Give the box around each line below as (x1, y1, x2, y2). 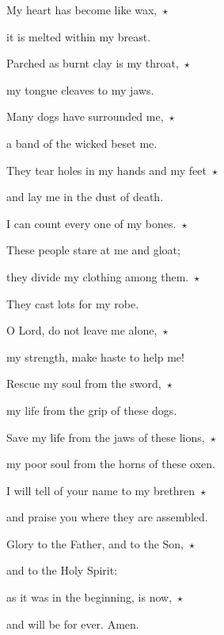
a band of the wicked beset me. (6, 134, 158, 151)
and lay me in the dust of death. (6, 188, 164, 205)
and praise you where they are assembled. (6, 509, 208, 525)
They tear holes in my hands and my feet (6, 161, 207, 178)
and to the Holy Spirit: (6, 562, 118, 579)
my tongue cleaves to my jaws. (6, 81, 154, 98)
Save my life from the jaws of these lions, (6, 428, 205, 445)
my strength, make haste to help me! (6, 348, 184, 365)
